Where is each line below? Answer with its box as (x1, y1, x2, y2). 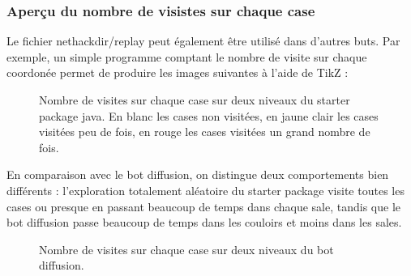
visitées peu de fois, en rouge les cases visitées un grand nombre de (39, 123, 370, 140)
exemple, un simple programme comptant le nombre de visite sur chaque (6, 48, 367, 65)
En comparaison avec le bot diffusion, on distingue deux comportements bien (6, 166, 389, 183)
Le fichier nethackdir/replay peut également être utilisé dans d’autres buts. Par (6, 32, 400, 49)
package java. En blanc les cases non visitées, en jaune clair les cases (39, 107, 379, 124)
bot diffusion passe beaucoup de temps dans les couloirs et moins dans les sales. (6, 214, 402, 231)
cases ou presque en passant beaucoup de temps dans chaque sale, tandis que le (6, 197, 401, 214)
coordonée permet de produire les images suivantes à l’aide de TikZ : (6, 64, 349, 81)
